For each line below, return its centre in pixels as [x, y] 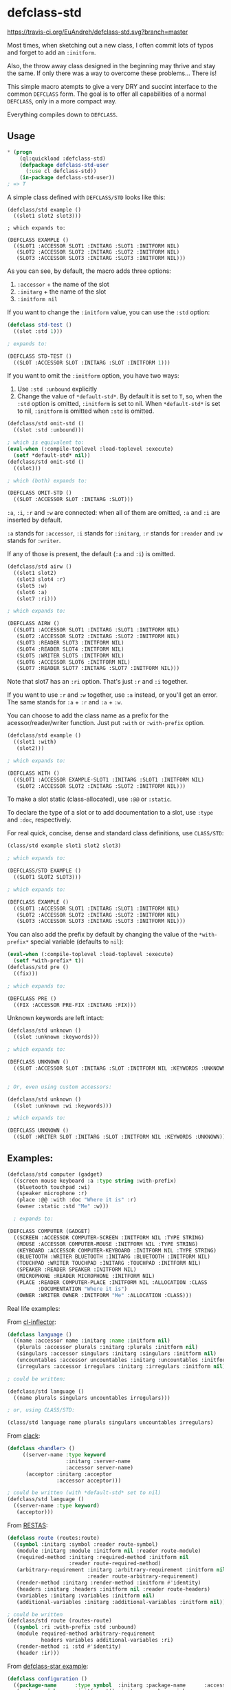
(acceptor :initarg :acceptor [68, 1474]
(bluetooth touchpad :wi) [53, 1187]
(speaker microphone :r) [52, 1194]
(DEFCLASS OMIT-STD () [40, 493]
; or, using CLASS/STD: [41, 1410]
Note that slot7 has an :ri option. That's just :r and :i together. [97, 682]
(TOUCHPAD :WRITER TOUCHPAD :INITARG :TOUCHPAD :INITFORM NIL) [109, 1263]
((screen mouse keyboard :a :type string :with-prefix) [95, 1181]
